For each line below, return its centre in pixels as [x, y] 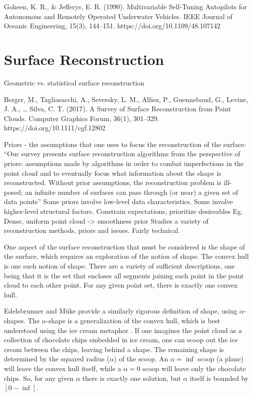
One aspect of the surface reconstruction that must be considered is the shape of [125, 246]
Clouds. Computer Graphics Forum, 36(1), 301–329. [82, 118]
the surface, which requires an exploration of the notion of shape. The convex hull [126, 256]
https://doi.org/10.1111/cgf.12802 [55, 128]
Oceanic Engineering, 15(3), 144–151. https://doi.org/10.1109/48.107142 [112, 26]
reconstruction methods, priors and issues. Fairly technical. [92, 230]
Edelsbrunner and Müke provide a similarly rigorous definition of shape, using [121, 311]
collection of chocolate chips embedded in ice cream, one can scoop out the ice [121, 340]
